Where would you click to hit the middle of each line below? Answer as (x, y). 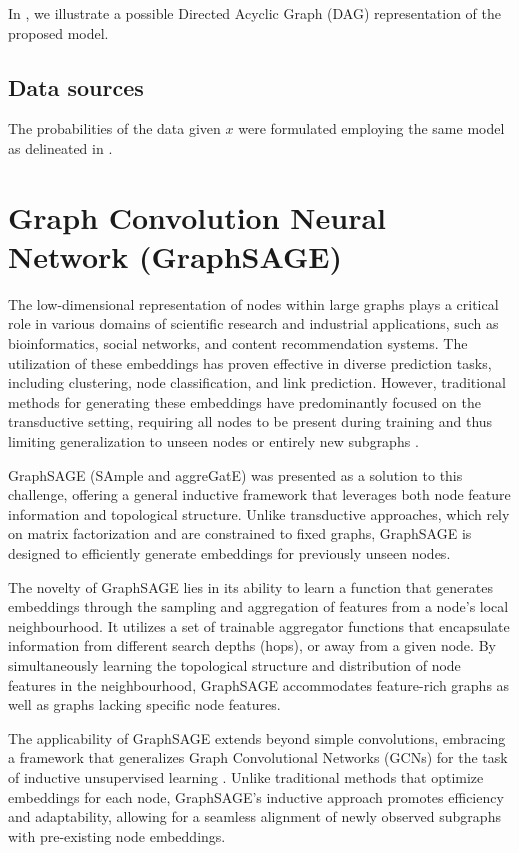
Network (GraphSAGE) (175, 255)
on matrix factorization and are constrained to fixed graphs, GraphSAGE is (240, 533)
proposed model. (58, 32)
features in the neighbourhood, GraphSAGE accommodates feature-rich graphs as (259, 684)
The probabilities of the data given (114, 128)
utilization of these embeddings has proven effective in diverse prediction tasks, (250, 362)
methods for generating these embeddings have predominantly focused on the (244, 401)
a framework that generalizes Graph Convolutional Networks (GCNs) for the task (258, 757)
